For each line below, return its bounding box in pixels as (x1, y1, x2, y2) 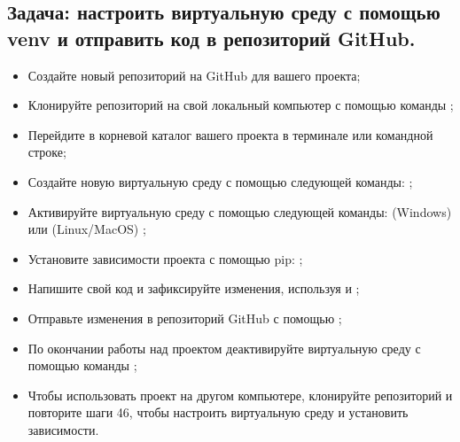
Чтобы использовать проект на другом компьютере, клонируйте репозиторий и (27, 385, 453, 404)
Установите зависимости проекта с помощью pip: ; (27, 249, 303, 268)
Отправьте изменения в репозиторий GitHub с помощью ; (27, 308, 342, 327)
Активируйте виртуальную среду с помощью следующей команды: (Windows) (27, 202, 452, 221)
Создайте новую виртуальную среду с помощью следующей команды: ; (27, 172, 413, 190)
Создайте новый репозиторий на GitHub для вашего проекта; (27, 66, 361, 84)
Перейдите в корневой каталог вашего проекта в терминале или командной (27, 125, 433, 143)
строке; (27, 143, 66, 161)
